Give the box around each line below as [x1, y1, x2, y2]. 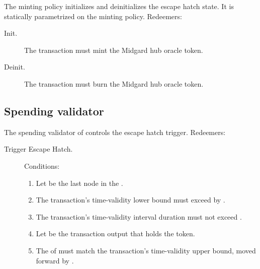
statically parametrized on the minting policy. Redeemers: [4, 11, 182, 21]
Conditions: [24, 160, 60, 171]
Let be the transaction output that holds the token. [36, 228, 195, 239]
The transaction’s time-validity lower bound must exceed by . [36, 194, 225, 205]
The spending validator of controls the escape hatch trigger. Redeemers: [4, 126, 226, 137]
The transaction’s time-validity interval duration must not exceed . [36, 211, 242, 222]
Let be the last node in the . [36, 177, 123, 188]
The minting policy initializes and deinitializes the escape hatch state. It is [4, 1, 234, 11]
